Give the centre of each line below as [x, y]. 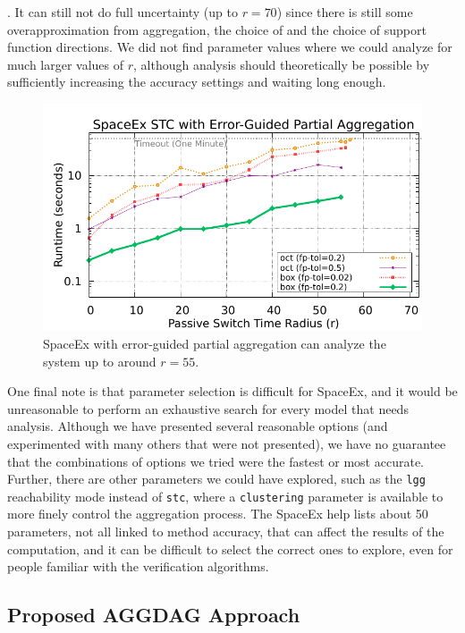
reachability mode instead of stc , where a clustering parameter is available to [225, 496]
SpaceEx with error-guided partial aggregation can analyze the [215, 343]
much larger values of [66, 64]
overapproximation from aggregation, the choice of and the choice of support [217, 29]
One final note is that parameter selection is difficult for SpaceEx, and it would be [232, 391]
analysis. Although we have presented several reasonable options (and [198, 426]
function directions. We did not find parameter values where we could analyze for [230, 47]
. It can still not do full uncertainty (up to [123, 12]
